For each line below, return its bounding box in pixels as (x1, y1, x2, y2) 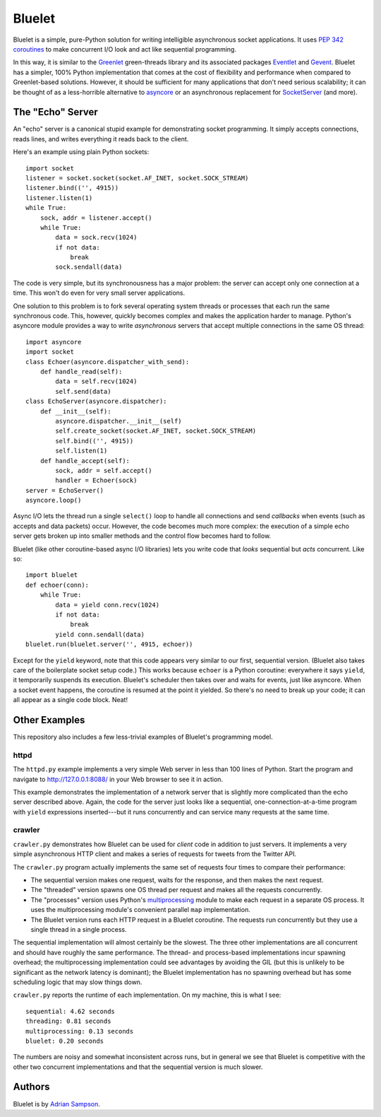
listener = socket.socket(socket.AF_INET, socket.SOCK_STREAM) (25, 174, 249, 182)
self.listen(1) (55, 447, 108, 455)
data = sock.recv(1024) (55, 233, 138, 242)
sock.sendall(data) (55, 263, 123, 271)
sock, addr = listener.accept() (40, 214, 152, 222)
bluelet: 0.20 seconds (25, 1036, 104, 1045)
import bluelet (25, 571, 78, 579)
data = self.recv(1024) (55, 378, 138, 385)
